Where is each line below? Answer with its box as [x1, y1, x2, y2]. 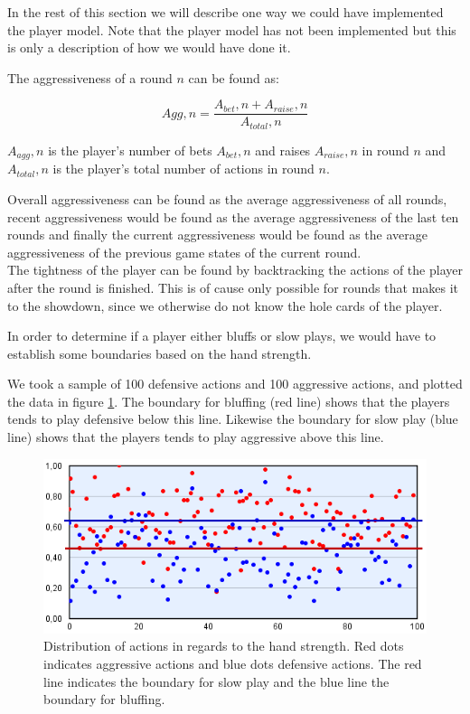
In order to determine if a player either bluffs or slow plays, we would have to [7, 326, 437, 345]
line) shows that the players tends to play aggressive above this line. [7, 427, 384, 446]
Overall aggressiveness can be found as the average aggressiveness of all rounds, [7, 189, 447, 208]
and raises [255, 140, 311, 159]
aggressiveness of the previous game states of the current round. [7, 242, 362, 261]
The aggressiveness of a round [7, 68, 173, 87]
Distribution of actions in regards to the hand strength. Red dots [43, 636, 404, 655]
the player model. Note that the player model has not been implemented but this [7, 20, 456, 39]
